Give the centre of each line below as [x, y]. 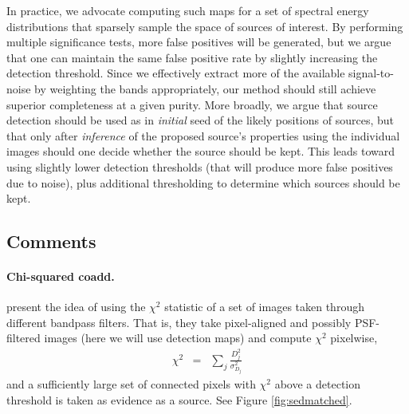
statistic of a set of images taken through [264, 307]
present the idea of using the [76, 307]
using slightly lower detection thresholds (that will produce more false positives [200, 166]
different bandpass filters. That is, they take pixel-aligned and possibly [179, 322]
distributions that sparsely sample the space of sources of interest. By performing [205, 26]
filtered [24, 338]
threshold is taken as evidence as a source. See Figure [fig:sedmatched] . [179, 400]
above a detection [318, 384]
